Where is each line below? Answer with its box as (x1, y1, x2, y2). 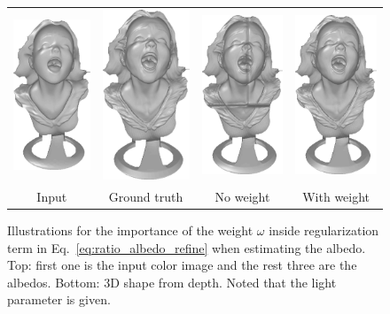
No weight (214, 188, 270, 206)
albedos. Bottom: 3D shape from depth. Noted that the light (7, 272, 337, 291)
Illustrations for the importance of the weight (7, 221, 253, 240)
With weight (302, 188, 370, 206)
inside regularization (269, 221, 379, 240)
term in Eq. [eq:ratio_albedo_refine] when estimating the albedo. (7, 238, 366, 257)
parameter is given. (7, 290, 111, 309)
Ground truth (108, 188, 183, 206)
